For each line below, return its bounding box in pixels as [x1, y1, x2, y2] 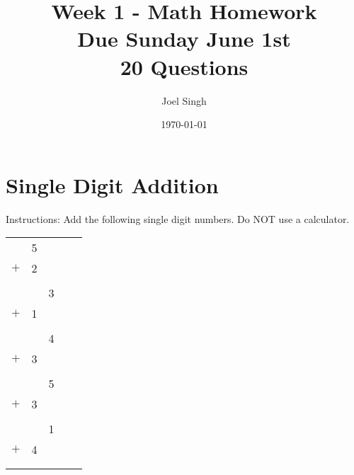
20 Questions [120, 52, 249, 81]
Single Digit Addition [6, 170, 219, 199]
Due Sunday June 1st [77, 24, 291, 53]
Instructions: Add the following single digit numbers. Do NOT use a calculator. [6, 211, 350, 226]
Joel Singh [161, 93, 207, 108]
